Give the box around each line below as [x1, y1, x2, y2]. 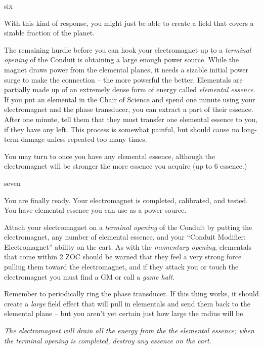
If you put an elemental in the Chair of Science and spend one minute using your [4, 94, 255, 104]
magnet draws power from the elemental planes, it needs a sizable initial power [4, 64, 249, 74]
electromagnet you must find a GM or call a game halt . [4, 271, 174, 282]
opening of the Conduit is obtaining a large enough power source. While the [4, 54, 239, 65]
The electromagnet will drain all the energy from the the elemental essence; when [4, 325, 254, 336]
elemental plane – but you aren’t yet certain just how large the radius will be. [4, 308, 245, 319]
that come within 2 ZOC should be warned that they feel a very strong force [4, 251, 242, 262]
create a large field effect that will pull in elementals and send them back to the [4, 298, 251, 308]
